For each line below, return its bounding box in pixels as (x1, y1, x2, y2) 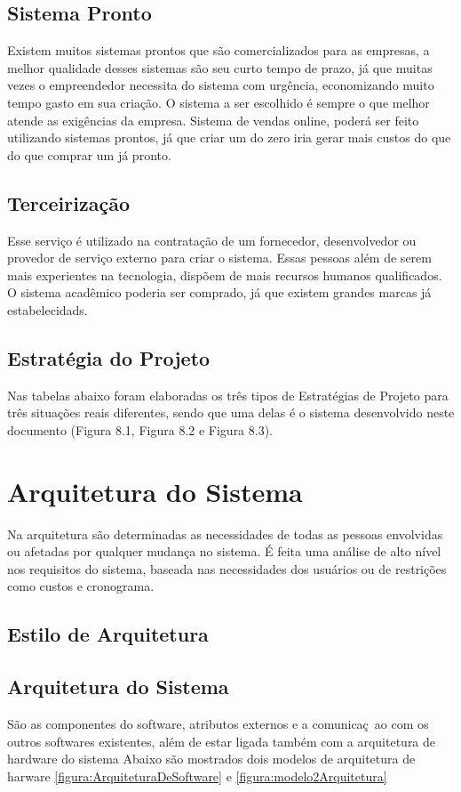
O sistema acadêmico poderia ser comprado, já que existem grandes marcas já (7, 283, 432, 302)
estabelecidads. (7, 300, 88, 319)
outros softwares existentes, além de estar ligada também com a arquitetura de (7, 731, 436, 750)
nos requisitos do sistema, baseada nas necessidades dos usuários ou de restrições (7, 559, 447, 578)
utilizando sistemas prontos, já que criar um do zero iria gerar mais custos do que (7, 128, 451, 147)
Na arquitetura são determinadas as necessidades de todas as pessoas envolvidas (7, 524, 443, 543)
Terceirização (7, 189, 130, 216)
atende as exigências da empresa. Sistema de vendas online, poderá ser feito (7, 110, 419, 129)
